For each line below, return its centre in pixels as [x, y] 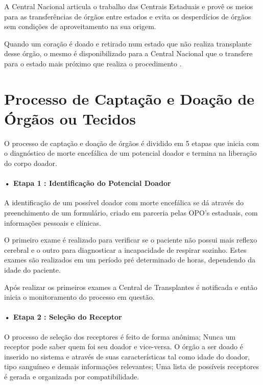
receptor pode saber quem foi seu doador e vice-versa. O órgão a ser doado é [124, 346]
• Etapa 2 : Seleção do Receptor [63, 317]
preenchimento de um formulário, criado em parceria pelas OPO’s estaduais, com [131, 213]
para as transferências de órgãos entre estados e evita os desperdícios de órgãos [128, 16]
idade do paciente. [32, 270]
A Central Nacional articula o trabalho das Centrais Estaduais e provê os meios [129, 6]
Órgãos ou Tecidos [70, 118]
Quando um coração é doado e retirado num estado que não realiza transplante [128, 43]
